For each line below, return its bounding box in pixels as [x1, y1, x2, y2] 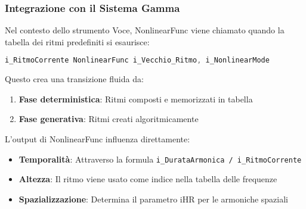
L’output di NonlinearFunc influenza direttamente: [5, 133, 190, 145]
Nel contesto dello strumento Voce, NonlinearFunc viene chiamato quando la [5, 24, 285, 36]
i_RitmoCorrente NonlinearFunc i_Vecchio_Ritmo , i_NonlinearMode [5, 56, 270, 65]
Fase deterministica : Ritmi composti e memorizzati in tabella [18, 92, 253, 105]
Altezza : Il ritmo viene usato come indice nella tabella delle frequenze [18, 173, 277, 185]
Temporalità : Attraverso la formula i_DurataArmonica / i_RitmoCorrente [18, 152, 302, 165]
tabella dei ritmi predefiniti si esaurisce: [5, 35, 150, 48]
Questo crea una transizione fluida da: [5, 73, 144, 85]
